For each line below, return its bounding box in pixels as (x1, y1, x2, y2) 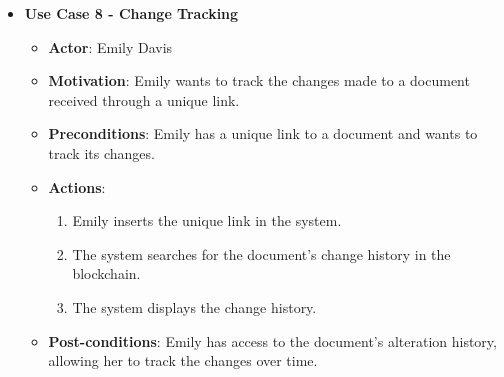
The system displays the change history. (72, 296, 317, 317)
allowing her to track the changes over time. (48, 350, 318, 371)
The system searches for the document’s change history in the (72, 243, 451, 264)
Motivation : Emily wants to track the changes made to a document (48, 70, 470, 91)
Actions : (48, 176, 106, 197)
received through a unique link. (48, 89, 240, 110)
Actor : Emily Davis (48, 36, 173, 57)
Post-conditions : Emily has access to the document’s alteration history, (48, 330, 497, 351)
